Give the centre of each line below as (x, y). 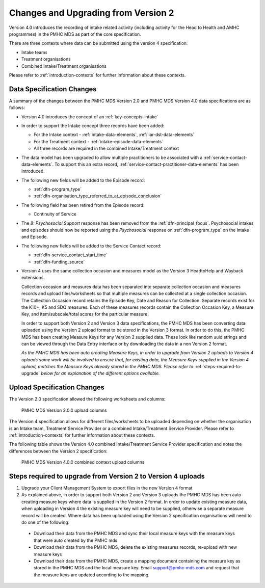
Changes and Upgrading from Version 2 (92, 13)
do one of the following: (45, 522)
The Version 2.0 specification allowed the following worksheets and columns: (87, 399)
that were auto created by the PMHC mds (76, 540)
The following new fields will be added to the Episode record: (83, 180)
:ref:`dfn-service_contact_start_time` (70, 255)
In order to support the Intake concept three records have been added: (93, 126)
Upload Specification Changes (57, 388)
